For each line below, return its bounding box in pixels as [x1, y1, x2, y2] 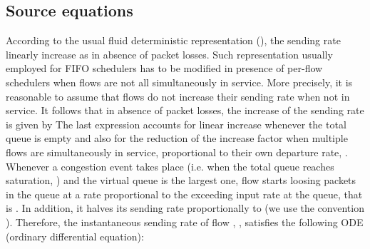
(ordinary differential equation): [6, 228, 144, 243]
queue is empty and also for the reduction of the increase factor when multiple [6, 131, 348, 146]
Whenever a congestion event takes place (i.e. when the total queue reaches [6, 158, 334, 173]
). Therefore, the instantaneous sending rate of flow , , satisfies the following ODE [6, 214, 364, 229]
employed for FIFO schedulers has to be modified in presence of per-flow [6, 61, 323, 76]
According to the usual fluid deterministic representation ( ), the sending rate [6, 33, 341, 48]
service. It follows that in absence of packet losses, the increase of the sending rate [6, 103, 364, 118]
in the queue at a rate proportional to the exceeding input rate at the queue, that [6, 186, 363, 201]
